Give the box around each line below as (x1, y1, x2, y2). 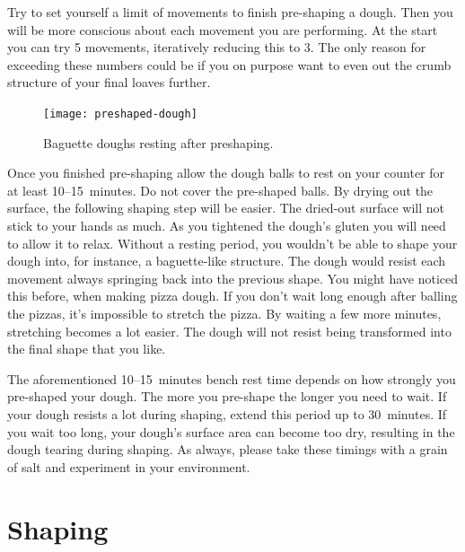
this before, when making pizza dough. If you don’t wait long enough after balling (7, 286, 458, 305)
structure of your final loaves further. (7, 73, 211, 92)
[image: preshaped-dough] (43, 107, 197, 120)
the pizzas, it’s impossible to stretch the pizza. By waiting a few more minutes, (7, 303, 442, 322)
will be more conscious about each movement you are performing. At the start (7, 20, 438, 39)
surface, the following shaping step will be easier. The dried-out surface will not (7, 198, 445, 217)
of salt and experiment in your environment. (7, 457, 250, 476)
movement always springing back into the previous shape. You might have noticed (7, 268, 459, 287)
